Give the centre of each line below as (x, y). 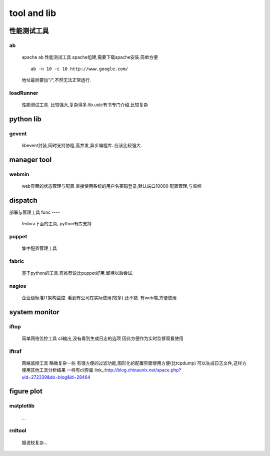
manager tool (30, 159)
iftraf (15, 351)
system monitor (34, 312)
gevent (18, 134)
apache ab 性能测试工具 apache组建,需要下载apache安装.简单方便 (90, 57)
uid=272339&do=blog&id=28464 (56, 377)
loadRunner (24, 93)
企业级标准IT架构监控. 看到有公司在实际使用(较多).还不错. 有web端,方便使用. (100, 297)
